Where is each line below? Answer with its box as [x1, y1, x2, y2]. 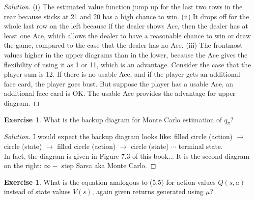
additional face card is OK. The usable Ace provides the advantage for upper [4, 88, 236, 98]
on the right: [4, 160, 42, 171]
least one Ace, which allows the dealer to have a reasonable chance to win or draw [4, 30, 251, 40]
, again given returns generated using [92, 186, 204, 197]
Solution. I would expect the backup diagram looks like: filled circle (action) [4, 131, 233, 142]
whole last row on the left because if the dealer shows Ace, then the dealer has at [4, 21, 249, 31]
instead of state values [4, 186, 71, 197]
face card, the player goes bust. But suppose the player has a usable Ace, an [4, 78, 233, 88]
